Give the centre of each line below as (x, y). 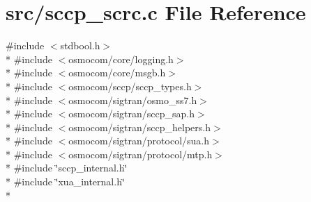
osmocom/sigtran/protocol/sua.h (139, 141)
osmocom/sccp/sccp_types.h (130, 86)
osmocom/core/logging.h (121, 59)
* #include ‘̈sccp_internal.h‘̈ (67, 168)
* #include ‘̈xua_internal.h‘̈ (65, 182)
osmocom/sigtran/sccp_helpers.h (140, 127)
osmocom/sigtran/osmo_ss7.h (133, 100)
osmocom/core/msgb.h (117, 73)
